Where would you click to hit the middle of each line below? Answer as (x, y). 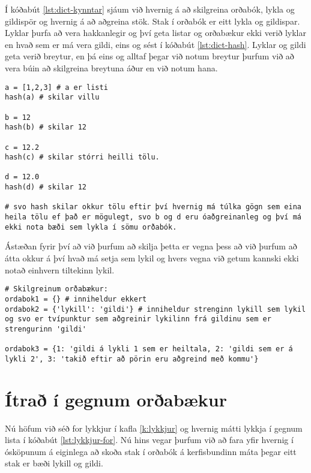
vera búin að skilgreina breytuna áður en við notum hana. (111, 67)
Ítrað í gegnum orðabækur (116, 399)
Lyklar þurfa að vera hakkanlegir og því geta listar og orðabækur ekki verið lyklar (155, 33)
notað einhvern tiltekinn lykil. (60, 269)
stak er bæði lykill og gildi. (54, 463)
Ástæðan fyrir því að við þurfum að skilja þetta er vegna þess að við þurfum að (151, 246)
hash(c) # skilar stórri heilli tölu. (82, 157)
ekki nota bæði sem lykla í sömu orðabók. (91, 227)
